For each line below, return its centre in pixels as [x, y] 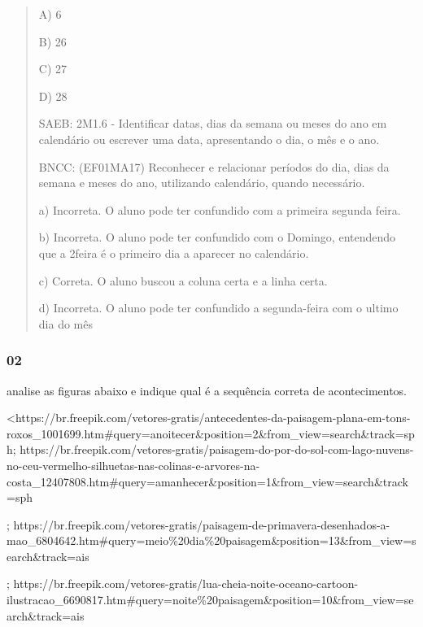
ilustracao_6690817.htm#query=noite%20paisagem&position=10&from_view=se [210, 600]
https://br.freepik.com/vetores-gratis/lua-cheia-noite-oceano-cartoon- [186, 583]
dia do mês [65, 323]
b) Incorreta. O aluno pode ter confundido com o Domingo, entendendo [217, 237]
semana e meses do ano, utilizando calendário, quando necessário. [202, 183]
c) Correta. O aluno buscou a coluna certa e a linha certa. [183, 280]
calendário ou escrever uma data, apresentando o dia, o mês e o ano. [209, 139]
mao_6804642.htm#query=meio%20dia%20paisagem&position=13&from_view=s [211, 540]
